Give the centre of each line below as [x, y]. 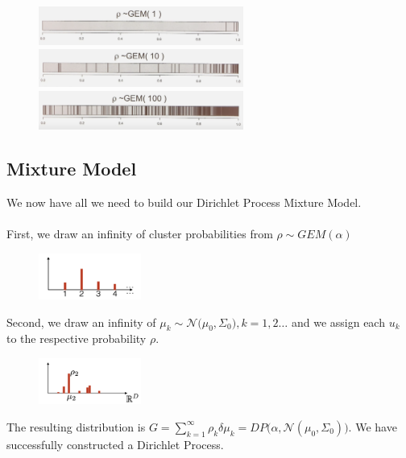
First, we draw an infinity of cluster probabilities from [140, 233]
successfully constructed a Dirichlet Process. [115, 444]
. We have [373, 426]
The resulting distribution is [76, 426]
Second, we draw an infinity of [81, 322]
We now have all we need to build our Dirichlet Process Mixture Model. [184, 202]
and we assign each [338, 322]
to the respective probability [77, 338]
